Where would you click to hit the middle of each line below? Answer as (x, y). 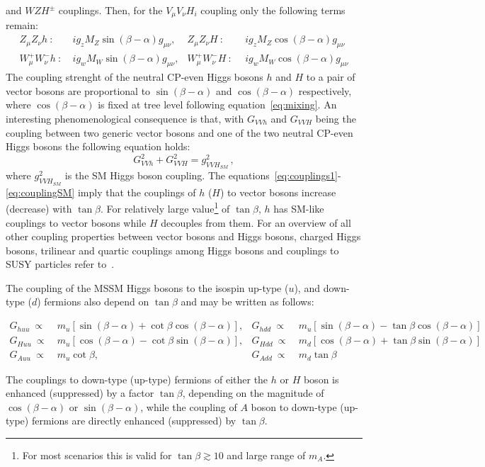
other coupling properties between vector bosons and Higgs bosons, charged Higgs (183, 236)
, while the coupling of (189, 406)
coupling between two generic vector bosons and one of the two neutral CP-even (179, 132)
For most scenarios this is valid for (97, 455)
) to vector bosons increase (278, 192)
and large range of (266, 455)
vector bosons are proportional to (78, 90)
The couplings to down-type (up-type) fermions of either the (137, 379)
